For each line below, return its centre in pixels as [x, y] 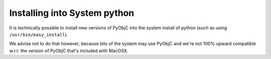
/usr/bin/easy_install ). [39, 34]
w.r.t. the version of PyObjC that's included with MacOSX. [69, 51]
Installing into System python [72, 13]
